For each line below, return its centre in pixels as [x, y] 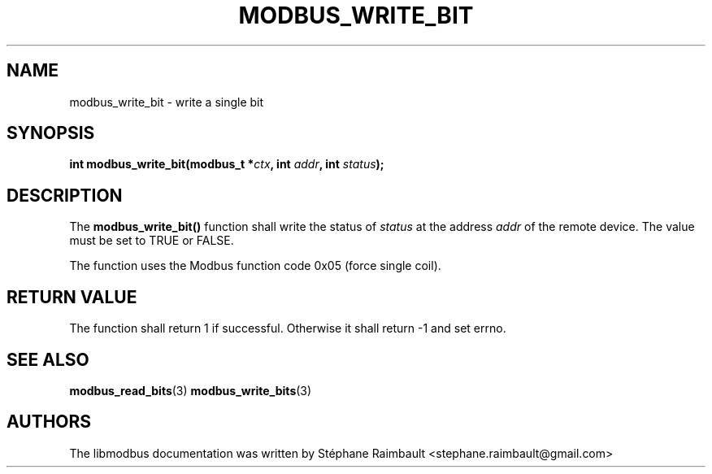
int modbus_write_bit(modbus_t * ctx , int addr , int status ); [227, 164]
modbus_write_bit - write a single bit [167, 102]
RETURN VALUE [72, 297]
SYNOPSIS [51, 133]
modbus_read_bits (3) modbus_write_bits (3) [191, 390]
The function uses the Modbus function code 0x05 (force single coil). [255, 266]
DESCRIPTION [65, 195]
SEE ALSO [48, 359]
